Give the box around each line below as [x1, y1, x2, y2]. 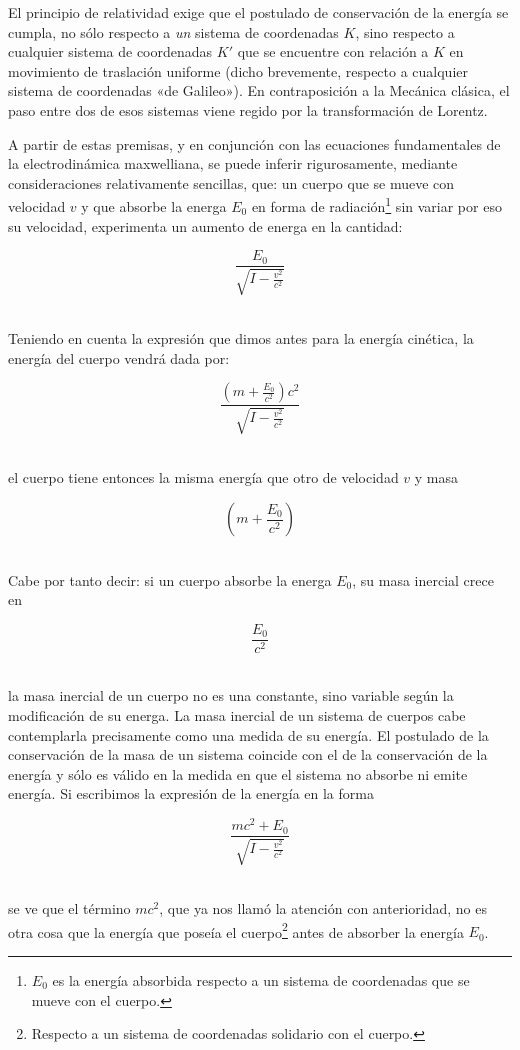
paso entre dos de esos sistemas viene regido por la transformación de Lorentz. [8, 99, 488, 120]
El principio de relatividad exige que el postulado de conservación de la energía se [8, 2, 509, 22]
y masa [414, 467, 459, 488]
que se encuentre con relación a [237, 41, 429, 62]
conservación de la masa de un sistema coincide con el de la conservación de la [8, 744, 488, 765]
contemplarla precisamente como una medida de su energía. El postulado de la [8, 724, 489, 745]
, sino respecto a [355, 21, 455, 42]
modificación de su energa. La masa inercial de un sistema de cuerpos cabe [8, 705, 466, 726]
